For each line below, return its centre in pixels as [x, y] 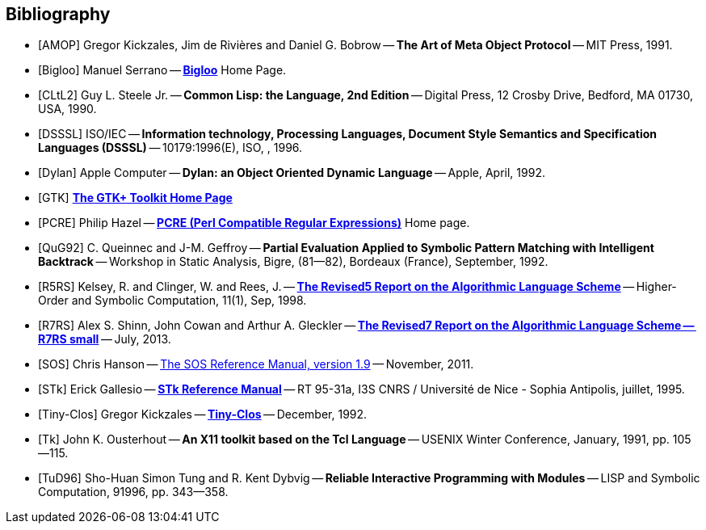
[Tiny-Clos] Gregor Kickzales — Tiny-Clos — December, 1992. [203, 414]
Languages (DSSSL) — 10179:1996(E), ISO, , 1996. [170, 148]
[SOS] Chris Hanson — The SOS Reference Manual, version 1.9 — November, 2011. [256, 364]
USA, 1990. [67, 109]
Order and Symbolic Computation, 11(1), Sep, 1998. [172, 301]
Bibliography [58, 14]
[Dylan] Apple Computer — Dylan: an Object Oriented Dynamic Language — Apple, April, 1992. [292, 173]
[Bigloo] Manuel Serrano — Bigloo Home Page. [162, 70]
